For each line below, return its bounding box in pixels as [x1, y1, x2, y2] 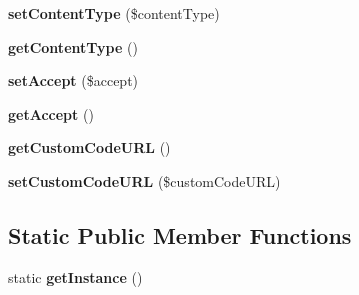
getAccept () [8, 103, 94, 124]
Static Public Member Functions [8, 219, 352, 250]
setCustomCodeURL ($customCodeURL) [8, 170, 281, 191]
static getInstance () [8, 266, 143, 287]
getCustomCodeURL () [8, 137, 171, 158]
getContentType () [8, 36, 138, 57]
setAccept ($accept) [8, 70, 139, 91]
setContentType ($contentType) [8, 3, 220, 23]
